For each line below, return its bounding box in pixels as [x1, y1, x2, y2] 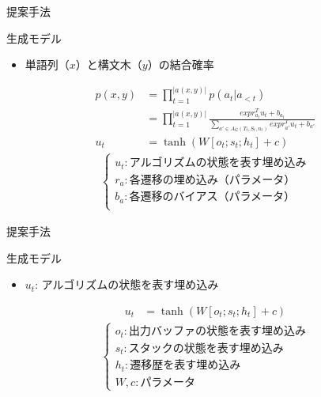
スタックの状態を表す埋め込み [128, 342, 284, 354]
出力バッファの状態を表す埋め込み [128, 326, 306, 338]
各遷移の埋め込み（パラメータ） [129, 174, 296, 186]
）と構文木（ [75, 56, 142, 73]
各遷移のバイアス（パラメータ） [129, 191, 296, 203]
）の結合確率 [147, 56, 214, 73]
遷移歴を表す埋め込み [130, 360, 241, 372]
